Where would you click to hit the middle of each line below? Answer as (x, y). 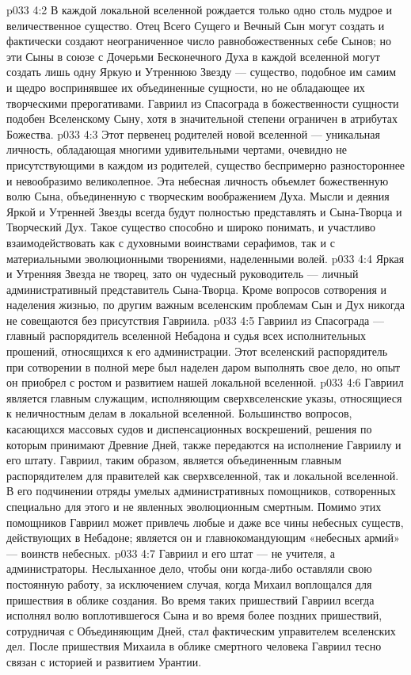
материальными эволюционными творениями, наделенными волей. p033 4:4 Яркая (205, 258)
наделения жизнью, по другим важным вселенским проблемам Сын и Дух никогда (206, 305)
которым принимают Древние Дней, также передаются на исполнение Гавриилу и (204, 444)
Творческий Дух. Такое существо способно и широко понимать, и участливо (191, 227)
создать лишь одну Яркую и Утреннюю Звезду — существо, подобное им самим (202, 72)
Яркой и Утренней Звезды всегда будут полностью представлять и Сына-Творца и (204, 211)
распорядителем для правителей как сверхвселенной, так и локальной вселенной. (203, 475)
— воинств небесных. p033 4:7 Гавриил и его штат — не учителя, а (171, 553)
